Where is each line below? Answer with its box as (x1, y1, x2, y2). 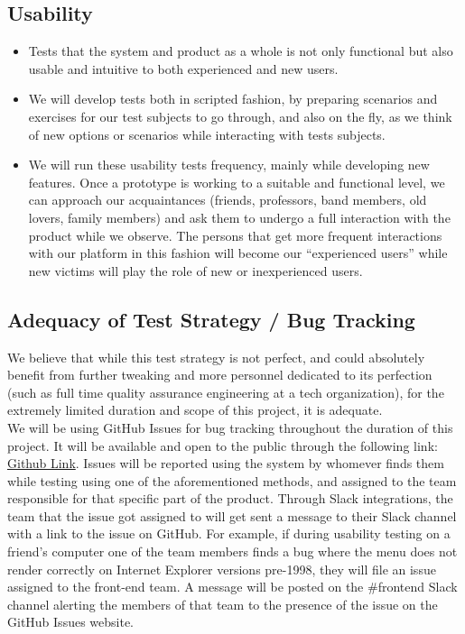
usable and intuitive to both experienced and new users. (28, 59, 339, 78)
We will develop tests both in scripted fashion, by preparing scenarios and (28, 89, 438, 108)
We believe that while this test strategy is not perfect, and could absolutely (7, 347, 425, 366)
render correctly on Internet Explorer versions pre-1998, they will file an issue (7, 559, 436, 578)
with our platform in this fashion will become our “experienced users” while (28, 243, 448, 262)
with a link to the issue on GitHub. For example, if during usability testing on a (7, 524, 451, 543)
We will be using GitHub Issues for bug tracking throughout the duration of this (7, 418, 453, 436)
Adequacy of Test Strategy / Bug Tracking (7, 305, 415, 333)
